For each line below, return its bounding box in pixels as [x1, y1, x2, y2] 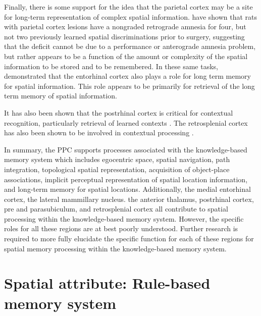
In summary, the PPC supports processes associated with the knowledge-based [4, 144, 247, 154]
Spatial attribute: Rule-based [4, 273, 211, 293]
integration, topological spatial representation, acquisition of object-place [4, 164, 230, 174]
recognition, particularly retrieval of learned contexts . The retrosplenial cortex [4, 117, 248, 128]
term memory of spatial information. [4, 90, 117, 101]
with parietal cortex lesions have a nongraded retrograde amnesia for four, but [4, 21, 246, 32]
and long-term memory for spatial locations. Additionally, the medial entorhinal [4, 184, 251, 194]
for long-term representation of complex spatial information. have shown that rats [4, 11, 257, 22]
